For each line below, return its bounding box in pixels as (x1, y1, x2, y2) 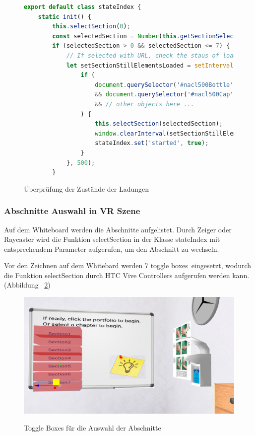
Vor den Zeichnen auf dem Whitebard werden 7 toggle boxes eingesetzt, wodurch (4, 260, 252, 271)
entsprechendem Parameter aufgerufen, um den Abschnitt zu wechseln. (4, 243, 219, 254)
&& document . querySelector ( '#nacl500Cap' (95, 91, 234, 98)
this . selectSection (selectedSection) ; (95, 120, 223, 128)
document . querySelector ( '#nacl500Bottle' (95, 81, 234, 88)
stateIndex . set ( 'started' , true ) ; (95, 140, 209, 147)
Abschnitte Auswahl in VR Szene (4, 205, 140, 217)
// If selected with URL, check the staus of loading (66, 52, 248, 59)
